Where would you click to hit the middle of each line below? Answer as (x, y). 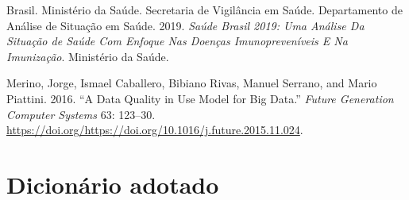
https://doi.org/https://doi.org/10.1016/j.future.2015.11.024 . (155, 130)
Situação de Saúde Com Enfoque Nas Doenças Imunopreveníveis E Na (177, 41)
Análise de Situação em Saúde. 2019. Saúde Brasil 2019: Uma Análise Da (185, 25)
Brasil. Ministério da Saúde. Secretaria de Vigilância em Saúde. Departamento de (204, 10)
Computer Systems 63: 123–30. (81, 114)
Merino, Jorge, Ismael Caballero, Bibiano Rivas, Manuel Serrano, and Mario (192, 83)
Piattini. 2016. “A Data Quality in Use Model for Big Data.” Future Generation (200, 98)
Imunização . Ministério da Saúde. (88, 56)
